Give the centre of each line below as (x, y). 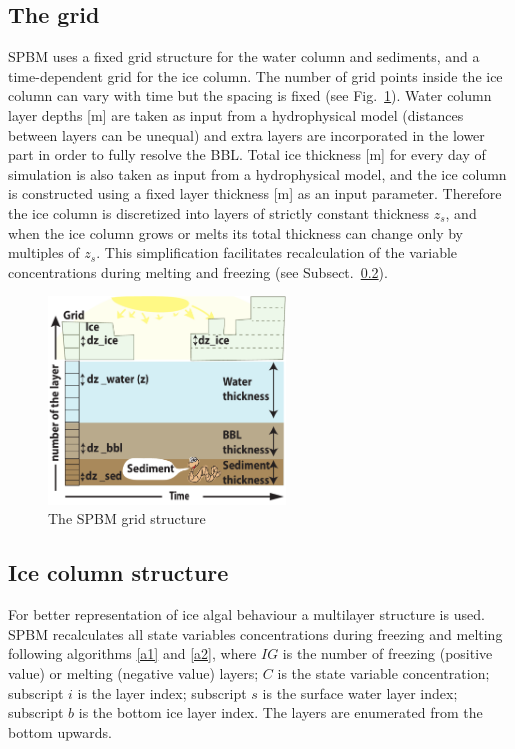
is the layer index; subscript (162, 692)
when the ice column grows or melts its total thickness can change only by (236, 232)
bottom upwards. (60, 731)
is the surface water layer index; (360, 692)
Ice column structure (118, 572)
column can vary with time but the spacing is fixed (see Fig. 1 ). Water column (250, 95)
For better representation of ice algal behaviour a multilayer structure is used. (246, 614)
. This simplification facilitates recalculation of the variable (277, 252)
